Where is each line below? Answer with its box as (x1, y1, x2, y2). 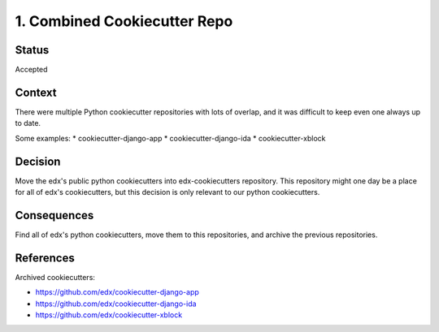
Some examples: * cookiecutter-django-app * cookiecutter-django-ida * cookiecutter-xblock (15, 133, 326, 143)
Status (15, 43, 50, 57)
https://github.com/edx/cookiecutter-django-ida (35, 299, 197, 308)
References (15, 251, 75, 265)
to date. (15, 119, 41, 128)
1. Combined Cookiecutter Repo (15, 12, 233, 30)
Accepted (15, 65, 48, 75)
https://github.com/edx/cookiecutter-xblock (35, 310, 183, 320)
